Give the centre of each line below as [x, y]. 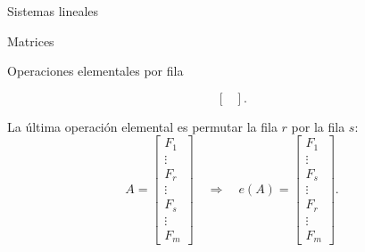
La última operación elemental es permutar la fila [142, 126]
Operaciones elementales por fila [95, 71]
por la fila [318, 126]
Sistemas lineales [53, 11]
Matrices [31, 41]
